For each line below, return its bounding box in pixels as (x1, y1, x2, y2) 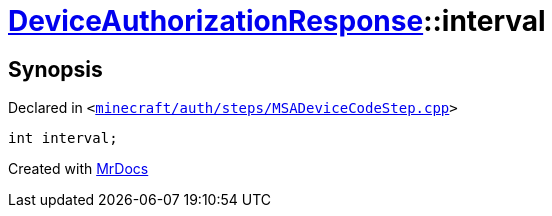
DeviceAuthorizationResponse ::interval (8, 4, 546, 38)
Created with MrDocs (8, 160, 149, 178)
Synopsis (8, 56, 103, 82)
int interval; (8, 130, 118, 147)
